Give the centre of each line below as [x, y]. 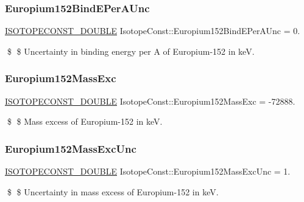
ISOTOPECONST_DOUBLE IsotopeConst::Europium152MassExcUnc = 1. [148, 171]
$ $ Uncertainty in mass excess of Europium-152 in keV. [113, 191]
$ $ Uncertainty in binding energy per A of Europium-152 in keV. [131, 51]
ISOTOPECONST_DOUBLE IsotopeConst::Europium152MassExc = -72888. [150, 101]
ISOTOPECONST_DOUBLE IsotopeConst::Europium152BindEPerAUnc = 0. [153, 31]
